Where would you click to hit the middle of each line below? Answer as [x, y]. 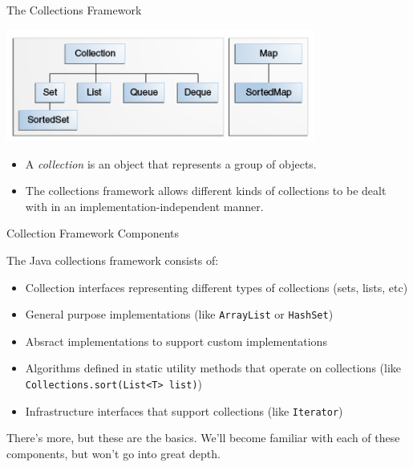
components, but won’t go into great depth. [113, 453]
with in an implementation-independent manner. [144, 206]
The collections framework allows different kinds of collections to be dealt [206, 191]
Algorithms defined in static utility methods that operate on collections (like [213, 368]
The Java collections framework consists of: [113, 260]
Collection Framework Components [93, 233]
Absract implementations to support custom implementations [176, 341]
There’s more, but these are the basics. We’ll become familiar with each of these [203, 438]
